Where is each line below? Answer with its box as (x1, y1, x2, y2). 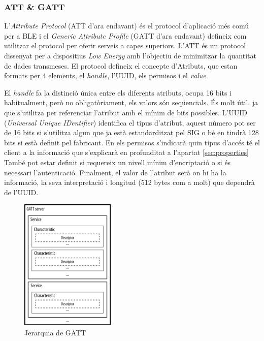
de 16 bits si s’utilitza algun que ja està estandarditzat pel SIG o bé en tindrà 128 (4, 127, 259, 138)
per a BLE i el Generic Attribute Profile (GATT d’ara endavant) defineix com (4, 30, 247, 41)
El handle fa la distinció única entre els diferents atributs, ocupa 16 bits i (4, 87, 232, 98)
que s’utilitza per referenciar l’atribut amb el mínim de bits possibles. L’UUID (4, 107, 247, 117)
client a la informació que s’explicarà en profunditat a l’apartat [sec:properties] (4, 147, 249, 158)
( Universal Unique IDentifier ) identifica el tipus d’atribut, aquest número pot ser (4, 117, 256, 128)
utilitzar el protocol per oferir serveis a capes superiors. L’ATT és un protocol (4, 40, 246, 51)
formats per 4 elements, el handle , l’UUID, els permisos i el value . (4, 70, 208, 81)
